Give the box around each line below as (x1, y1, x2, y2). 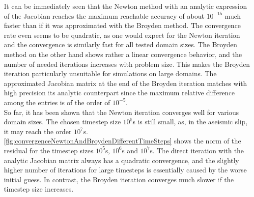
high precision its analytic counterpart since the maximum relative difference (4, 87, 235, 98)
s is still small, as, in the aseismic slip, (133, 116, 248, 127)
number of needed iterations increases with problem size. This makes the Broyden (4, 58, 250, 69)
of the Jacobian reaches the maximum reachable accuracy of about (4, 10, 204, 21)
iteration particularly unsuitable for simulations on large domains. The (4, 68, 217, 79)
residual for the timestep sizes (4, 145, 93, 155)
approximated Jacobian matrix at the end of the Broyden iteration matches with (4, 78, 247, 88)
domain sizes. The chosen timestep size (4, 116, 121, 127)
